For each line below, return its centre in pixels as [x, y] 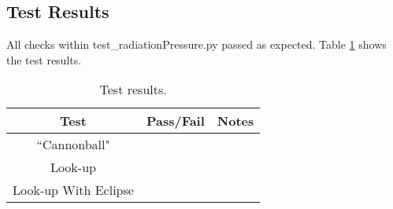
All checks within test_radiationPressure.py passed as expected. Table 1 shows [196, 44]
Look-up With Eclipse [73, 190]
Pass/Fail [175, 121]
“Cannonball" [73, 145]
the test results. [44, 59]
